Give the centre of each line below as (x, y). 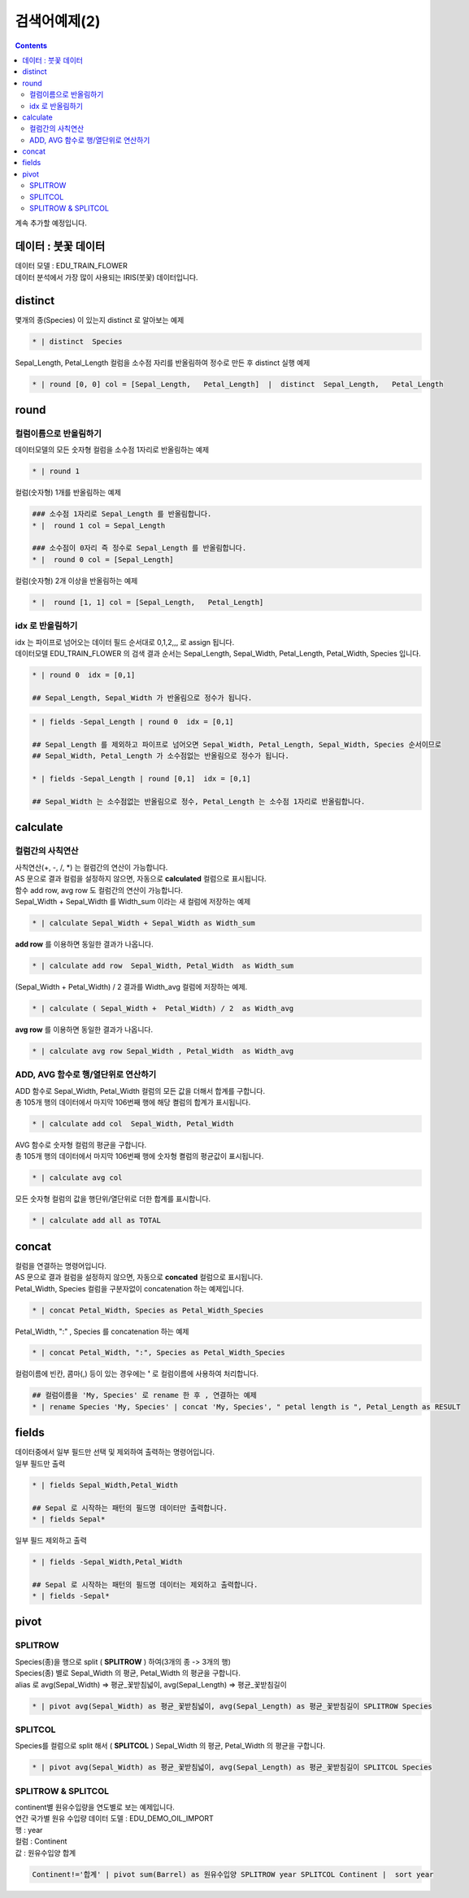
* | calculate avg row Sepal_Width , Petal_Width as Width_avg (163, 1051)
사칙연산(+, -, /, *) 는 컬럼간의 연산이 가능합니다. (91, 867)
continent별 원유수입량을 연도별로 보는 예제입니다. (95, 1807)
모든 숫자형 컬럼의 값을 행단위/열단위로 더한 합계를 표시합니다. (113, 1199)
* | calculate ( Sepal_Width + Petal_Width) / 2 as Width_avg (163, 1008)
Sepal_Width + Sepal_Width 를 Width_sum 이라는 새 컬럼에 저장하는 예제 (133, 901)
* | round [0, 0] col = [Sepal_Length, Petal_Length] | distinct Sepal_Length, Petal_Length (238, 384)
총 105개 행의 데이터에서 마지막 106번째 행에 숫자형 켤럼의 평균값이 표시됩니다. (139, 1156)
